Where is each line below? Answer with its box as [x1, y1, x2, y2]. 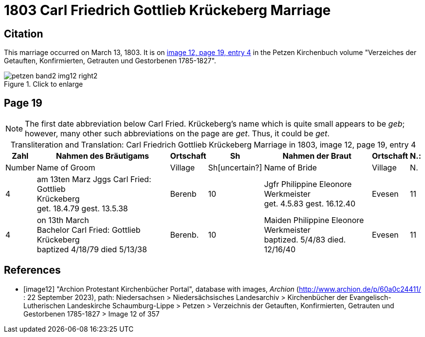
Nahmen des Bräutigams [56, 151, 149, 161]
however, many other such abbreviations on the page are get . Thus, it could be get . [25, 129, 330, 139]
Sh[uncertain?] [208, 163, 262, 173]
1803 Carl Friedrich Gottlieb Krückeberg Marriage [4, 2, 331, 19]
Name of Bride [264, 163, 317, 173]
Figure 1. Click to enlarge [4, 80, 83, 89]
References [4, 264, 61, 277]
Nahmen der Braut [282, 151, 351, 161]
